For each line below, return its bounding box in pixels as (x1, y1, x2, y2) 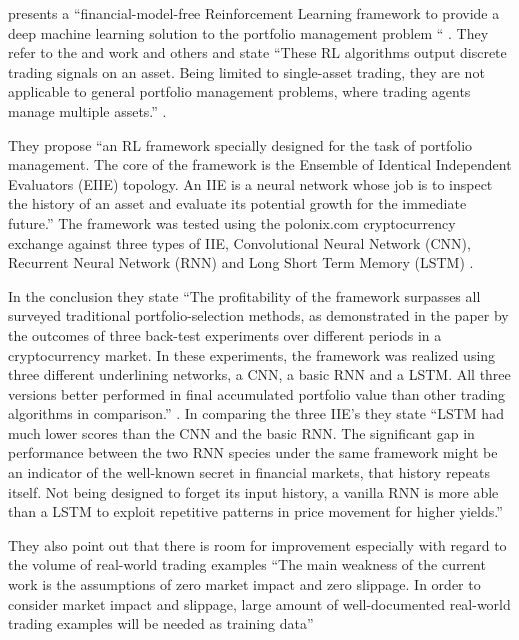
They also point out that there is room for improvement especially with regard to (8, 534, 507, 555)
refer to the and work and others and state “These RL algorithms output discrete (8, 42, 507, 63)
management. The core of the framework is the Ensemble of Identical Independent (8, 154, 512, 175)
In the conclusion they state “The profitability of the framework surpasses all (8, 285, 481, 306)
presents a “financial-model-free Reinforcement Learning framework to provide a (8, 3, 500, 23)
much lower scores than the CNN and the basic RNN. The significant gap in (8, 422, 475, 443)
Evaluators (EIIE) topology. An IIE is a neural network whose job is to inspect (8, 173, 493, 194)
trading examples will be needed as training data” (8, 613, 314, 634)
